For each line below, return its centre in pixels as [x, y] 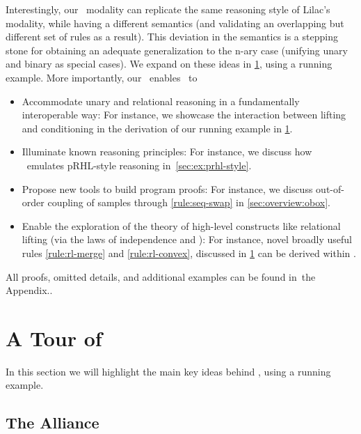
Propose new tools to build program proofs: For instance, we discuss [167, 188]
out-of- [330, 188]
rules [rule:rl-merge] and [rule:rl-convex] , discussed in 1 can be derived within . [189, 253]
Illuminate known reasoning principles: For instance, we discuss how [167, 152]
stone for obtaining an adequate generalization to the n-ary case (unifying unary [177, 50]
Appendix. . [29, 290]
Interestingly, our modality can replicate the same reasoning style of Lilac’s [168, 9]
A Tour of [54, 338]
